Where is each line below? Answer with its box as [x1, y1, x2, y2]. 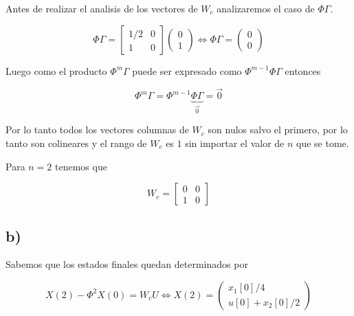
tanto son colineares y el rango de [5, 136, 147, 150]
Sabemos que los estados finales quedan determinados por [5, 257, 248, 271]
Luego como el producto [5, 63, 107, 78]
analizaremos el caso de [217, 1, 315, 15]
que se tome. [296, 136, 349, 150]
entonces [285, 63, 321, 78]
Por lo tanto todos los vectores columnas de [5, 122, 189, 137]
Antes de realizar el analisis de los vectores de [5, 1, 198, 15]
